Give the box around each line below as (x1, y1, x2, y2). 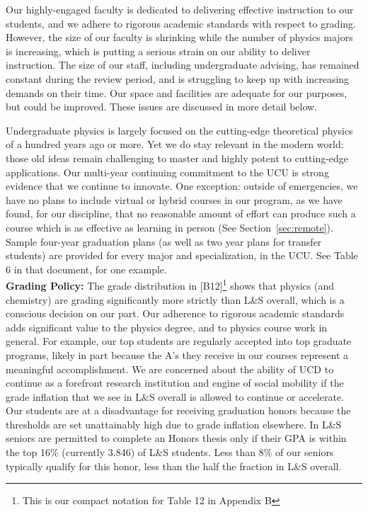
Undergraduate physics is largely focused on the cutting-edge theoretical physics (6, 123, 353, 137)
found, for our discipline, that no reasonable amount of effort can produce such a (6, 206, 356, 221)
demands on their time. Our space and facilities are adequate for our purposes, (6, 85, 347, 100)
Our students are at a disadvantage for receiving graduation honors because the (6, 403, 351, 418)
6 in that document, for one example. (6, 261, 167, 276)
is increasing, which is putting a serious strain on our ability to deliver (6, 43, 311, 58)
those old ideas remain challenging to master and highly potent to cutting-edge (6, 150, 349, 165)
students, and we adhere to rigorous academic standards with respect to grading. (6, 16, 356, 30)
